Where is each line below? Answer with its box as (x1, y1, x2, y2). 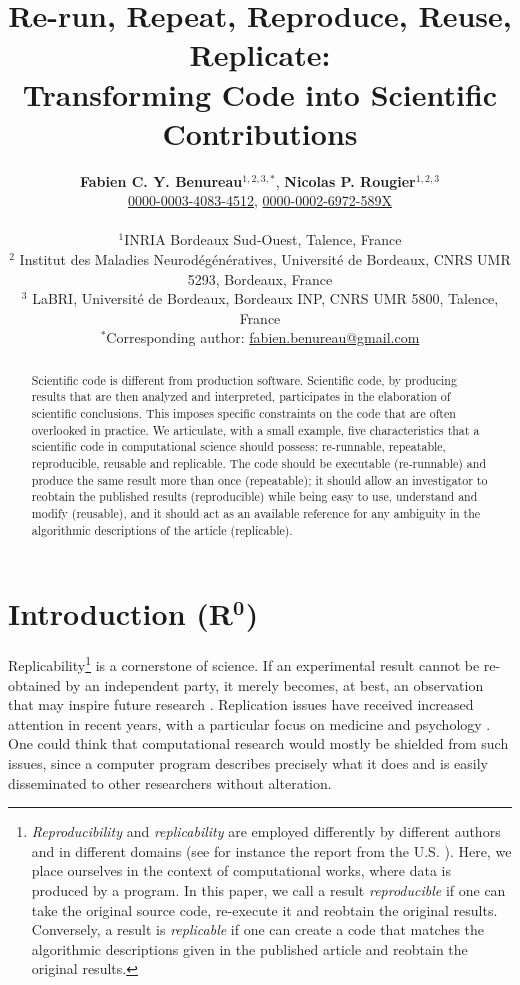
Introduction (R (8, 593, 233, 634)
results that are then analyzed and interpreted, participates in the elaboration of (31, 388, 451, 405)
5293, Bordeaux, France (187, 268, 333, 289)
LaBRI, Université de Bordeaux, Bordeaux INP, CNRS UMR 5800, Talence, (32, 288, 499, 309)
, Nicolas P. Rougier (275, 170, 416, 191)
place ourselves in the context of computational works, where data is (31, 860, 452, 881)
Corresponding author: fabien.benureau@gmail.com (106, 327, 420, 348)
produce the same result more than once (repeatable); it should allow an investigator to (31, 471, 488, 488)
